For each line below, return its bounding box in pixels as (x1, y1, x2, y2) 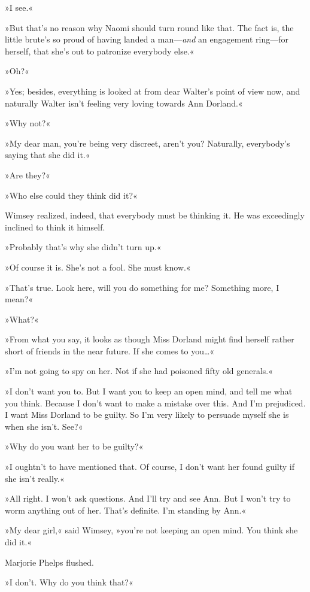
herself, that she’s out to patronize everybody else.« (5, 44, 194, 57)
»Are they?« (5, 168, 50, 181)
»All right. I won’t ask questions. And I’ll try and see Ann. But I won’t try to (5, 492, 291, 505)
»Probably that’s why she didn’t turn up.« (5, 241, 162, 253)
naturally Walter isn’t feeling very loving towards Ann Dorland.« (5, 96, 243, 109)
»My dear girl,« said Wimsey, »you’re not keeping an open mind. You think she (5, 524, 298, 536)
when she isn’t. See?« (5, 420, 83, 432)
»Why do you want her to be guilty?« (5, 440, 144, 453)
